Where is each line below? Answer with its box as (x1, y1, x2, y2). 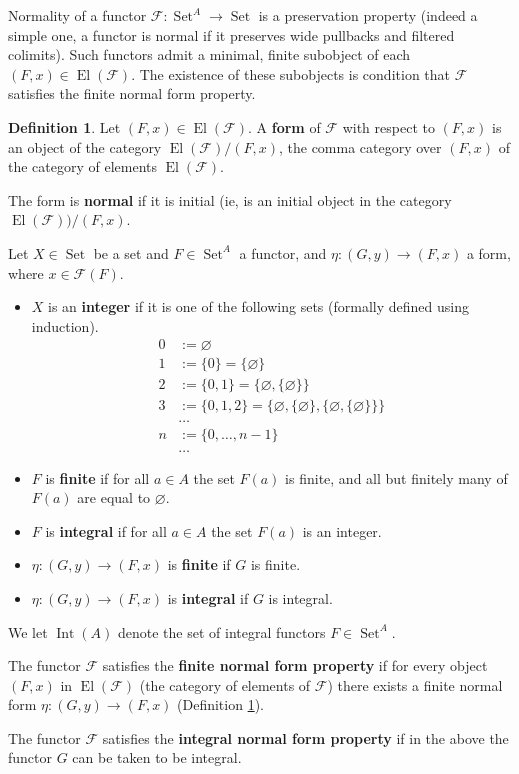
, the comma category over (278, 136, 442, 157)
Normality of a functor (8, 5, 147, 25)
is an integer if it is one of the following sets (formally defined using (48, 296, 469, 317)
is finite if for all (45, 467, 150, 488)
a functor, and (239, 242, 327, 263)
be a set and (93, 242, 169, 263)
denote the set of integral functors (118, 621, 326, 642)
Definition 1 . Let (8, 116, 121, 137)
